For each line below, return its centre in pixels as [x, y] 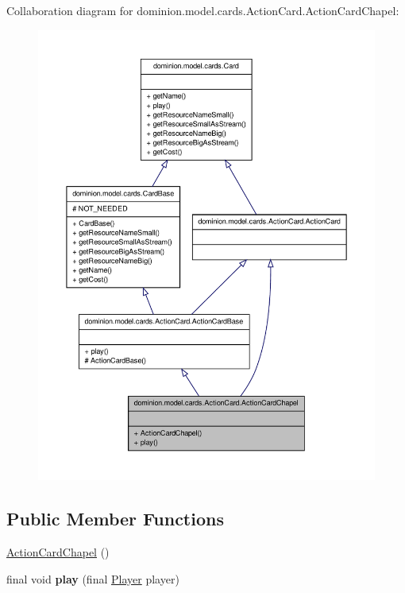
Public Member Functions [115, 519]
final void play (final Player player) [93, 578]
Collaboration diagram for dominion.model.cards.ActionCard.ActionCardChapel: [203, 10]
